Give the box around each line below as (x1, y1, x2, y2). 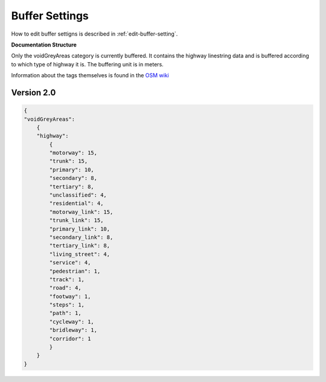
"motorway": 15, (49, 150, 98, 156)
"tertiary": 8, (49, 183, 95, 190)
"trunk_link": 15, (49, 217, 104, 224)
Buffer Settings (11, 9, 89, 22)
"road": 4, (49, 284, 81, 291)
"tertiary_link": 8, (49, 242, 110, 249)
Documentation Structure (11, 41, 77, 48)
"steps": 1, (49, 302, 85, 308)
